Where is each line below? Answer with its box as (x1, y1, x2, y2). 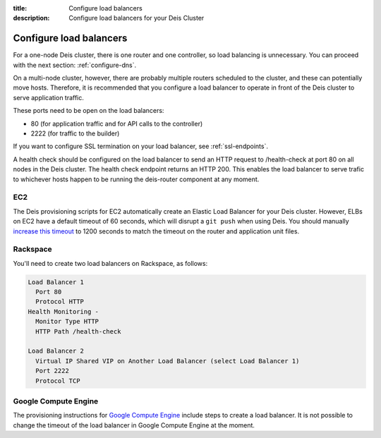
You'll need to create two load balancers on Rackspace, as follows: (13, 259, 208, 267)
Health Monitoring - (28, 308, 99, 315)
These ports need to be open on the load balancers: (13, 107, 164, 115)
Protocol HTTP (35, 298, 85, 306)
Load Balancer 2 (28, 347, 85, 355)
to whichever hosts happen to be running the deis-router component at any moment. (13, 175, 260, 183)
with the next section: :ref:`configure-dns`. (13, 61, 137, 69)
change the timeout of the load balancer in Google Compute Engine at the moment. (13, 420, 255, 430)
